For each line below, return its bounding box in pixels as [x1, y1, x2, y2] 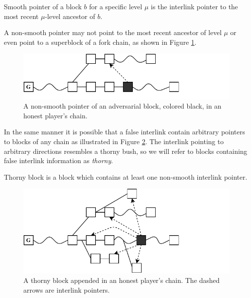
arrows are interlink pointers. [23, 284, 110, 295]
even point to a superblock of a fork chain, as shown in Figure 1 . [4, 37, 197, 47]
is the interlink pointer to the [151, 1, 238, 11]
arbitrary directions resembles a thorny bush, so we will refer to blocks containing [4, 146, 248, 156]
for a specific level [89, 1, 143, 11]
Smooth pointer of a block [4, 1, 82, 11]
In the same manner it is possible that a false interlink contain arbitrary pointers [4, 127, 245, 137]
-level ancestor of [45, 11, 95, 21]
